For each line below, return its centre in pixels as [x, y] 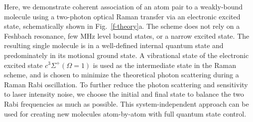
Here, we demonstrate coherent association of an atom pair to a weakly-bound [124, 6]
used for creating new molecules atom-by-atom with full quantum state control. [125, 113]
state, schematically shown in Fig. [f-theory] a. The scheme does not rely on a [122, 26]
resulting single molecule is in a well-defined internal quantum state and [114, 45]
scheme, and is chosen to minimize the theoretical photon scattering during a [122, 75]
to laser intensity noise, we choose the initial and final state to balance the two [124, 94]
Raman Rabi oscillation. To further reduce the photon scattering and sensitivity [126, 84]
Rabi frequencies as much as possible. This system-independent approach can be [126, 103]
